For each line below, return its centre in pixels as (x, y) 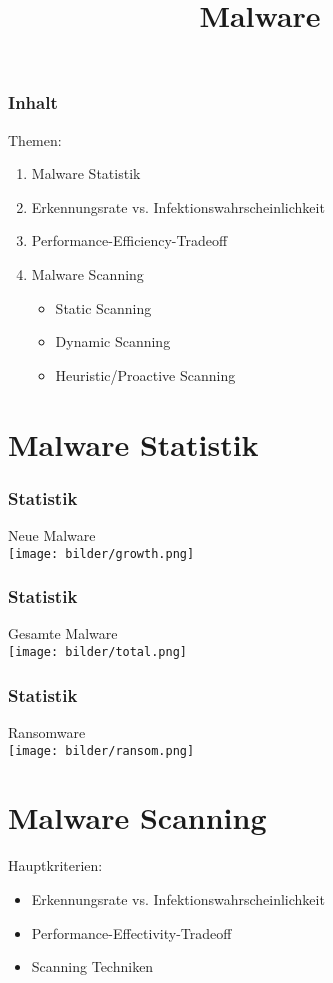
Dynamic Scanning (113, 341)
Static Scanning (103, 307)
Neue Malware (52, 535)
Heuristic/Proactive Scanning (145, 374)
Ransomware (47, 731)
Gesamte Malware (63, 633)
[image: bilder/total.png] (97, 652)
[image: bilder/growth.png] (101, 553)
